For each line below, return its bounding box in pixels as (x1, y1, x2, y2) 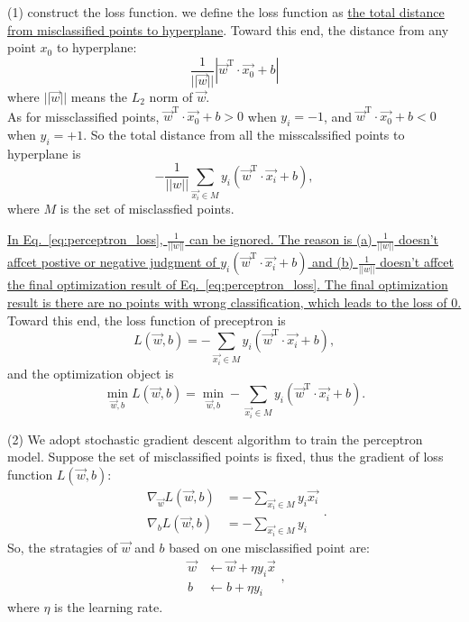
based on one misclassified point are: (169, 537, 370, 556)
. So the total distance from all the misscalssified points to (83, 125, 405, 144)
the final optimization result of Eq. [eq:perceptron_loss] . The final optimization (7, 275, 448, 294)
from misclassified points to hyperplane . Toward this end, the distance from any (7, 20, 449, 39)
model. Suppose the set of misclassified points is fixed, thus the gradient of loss (7, 447, 444, 466)
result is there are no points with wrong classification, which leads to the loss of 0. (7, 292, 462, 311)
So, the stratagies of (7, 537, 117, 556)
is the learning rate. (54, 598, 163, 617)
